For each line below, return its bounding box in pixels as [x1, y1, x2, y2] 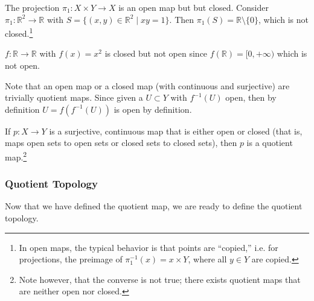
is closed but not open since [104, 47, 208, 60]
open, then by [225, 91, 277, 104]
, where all [188, 253, 227, 265]
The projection [5, 1, 60, 13]
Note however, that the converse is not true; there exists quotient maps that [19, 273, 301, 285]
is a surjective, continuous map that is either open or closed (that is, [49, 124, 303, 137]
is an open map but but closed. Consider [118, 1, 269, 13]
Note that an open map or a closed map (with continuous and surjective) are [5, 79, 290, 92]
